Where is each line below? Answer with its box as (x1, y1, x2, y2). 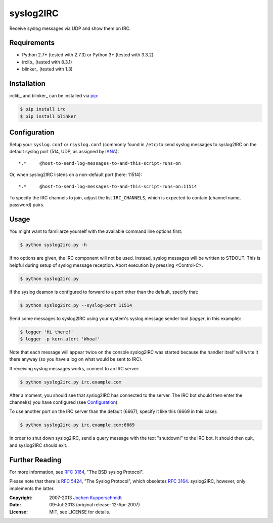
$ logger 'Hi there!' (20, 329, 74, 335)
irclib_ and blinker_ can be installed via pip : (9, 93, 99, 99)
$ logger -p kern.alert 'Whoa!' (20, 336, 101, 342)
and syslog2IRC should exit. (9, 442, 68, 448)
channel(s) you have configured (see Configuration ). (9, 399, 119, 405)
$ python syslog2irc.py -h (20, 242, 87, 248)
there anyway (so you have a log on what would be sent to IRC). (9, 356, 143, 362)
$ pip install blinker (20, 113, 76, 119)
